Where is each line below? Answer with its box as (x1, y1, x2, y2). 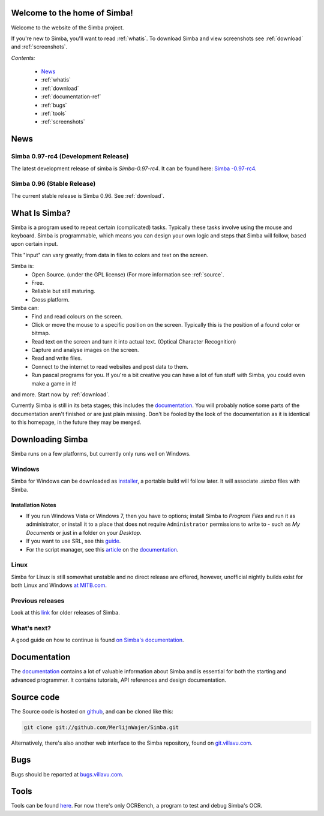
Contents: (11, 54, 35, 61)
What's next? (11, 624, 51, 633)
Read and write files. (31, 354, 82, 362)
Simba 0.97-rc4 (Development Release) (11, 152, 129, 161)
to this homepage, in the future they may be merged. (11, 418, 142, 426)
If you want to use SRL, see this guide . (26, 537, 121, 545)
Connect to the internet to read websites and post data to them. (31, 363, 188, 370)
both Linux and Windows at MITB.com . (11, 582, 107, 589)
